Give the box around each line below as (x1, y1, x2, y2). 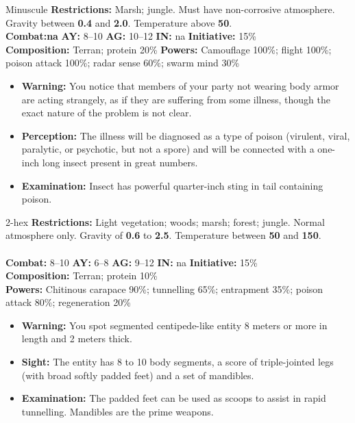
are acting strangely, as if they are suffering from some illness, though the (21, 92, 330, 106)
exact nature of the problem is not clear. (21, 105, 192, 120)
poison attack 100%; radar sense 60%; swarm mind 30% (5, 55, 240, 70)
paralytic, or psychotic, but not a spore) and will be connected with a (21, 142, 315, 156)
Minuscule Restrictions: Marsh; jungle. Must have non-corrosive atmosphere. (5, 2, 335, 16)
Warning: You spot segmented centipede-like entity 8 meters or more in (21, 318, 328, 332)
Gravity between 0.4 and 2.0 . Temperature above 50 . (5, 15, 232, 29)
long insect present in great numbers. (42, 155, 198, 169)
